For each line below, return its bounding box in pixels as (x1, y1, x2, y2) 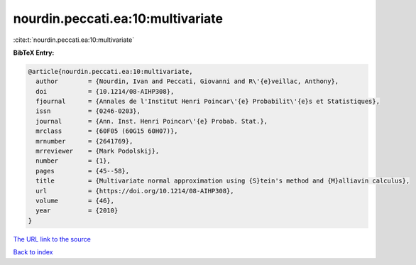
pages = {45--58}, (35, 167, 130, 175)
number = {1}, (35, 157, 111, 165)
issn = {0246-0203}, (35, 107, 141, 115)
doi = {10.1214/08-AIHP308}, (35, 87, 175, 95)
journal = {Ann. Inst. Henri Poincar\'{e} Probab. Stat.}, (35, 117, 268, 125)
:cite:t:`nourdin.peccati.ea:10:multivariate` (13, 36, 135, 44)
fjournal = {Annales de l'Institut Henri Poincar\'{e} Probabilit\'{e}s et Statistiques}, (35, 97, 380, 106)
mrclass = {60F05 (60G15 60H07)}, (35, 127, 178, 135)
